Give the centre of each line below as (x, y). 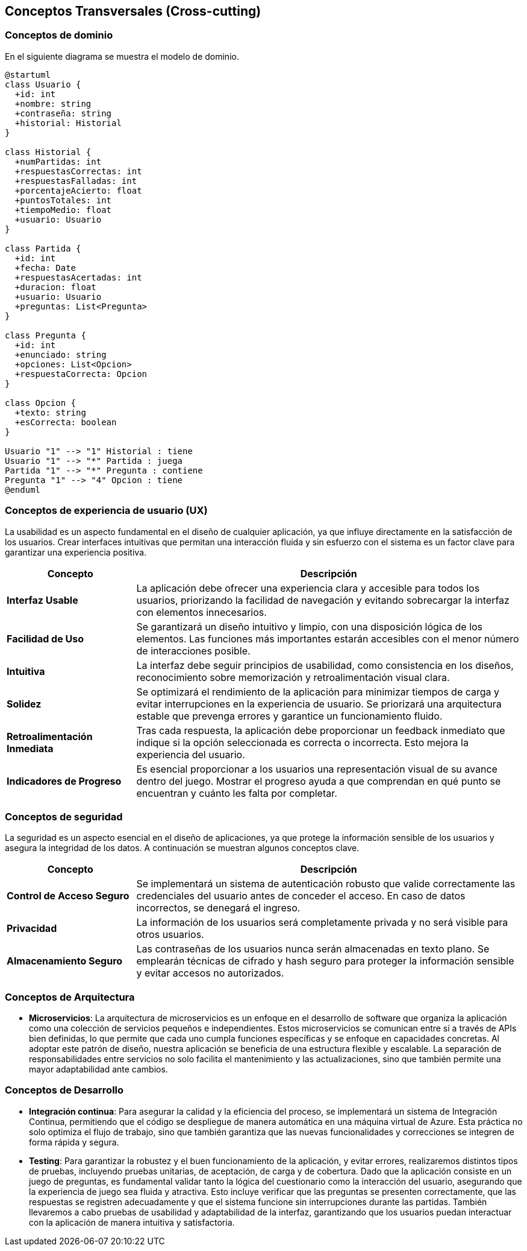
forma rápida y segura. (74, 1142)
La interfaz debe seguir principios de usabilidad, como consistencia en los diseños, (325, 665)
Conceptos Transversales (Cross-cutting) (133, 11)
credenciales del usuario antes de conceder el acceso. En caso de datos (301, 896)
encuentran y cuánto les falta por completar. (237, 793)
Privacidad (32, 929)
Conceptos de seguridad (64, 816)
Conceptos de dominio (59, 35)
